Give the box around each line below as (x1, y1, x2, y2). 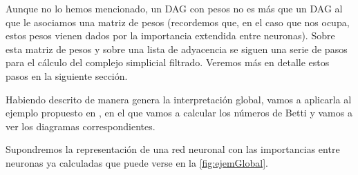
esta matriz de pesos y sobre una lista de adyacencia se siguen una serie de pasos (6, 41, 348, 56)
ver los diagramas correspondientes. (6, 119, 156, 133)
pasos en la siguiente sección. (6, 68, 128, 83)
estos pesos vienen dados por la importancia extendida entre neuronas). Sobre (6, 28, 335, 43)
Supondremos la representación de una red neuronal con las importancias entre (6, 142, 340, 156)
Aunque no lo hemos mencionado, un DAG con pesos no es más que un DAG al (6, 1, 343, 15)
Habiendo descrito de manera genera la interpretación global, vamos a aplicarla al (6, 92, 352, 106)
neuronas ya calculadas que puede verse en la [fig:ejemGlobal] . (6, 155, 268, 169)
